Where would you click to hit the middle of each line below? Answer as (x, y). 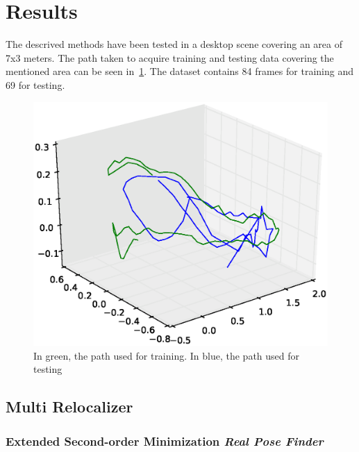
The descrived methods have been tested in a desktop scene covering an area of (174, 44)
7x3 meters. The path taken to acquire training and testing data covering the (170, 57)
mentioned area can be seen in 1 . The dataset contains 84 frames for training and (179, 71)
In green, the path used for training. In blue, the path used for (167, 355)
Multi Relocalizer (69, 407)
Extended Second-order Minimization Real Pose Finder (165, 441)
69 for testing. (35, 84)
